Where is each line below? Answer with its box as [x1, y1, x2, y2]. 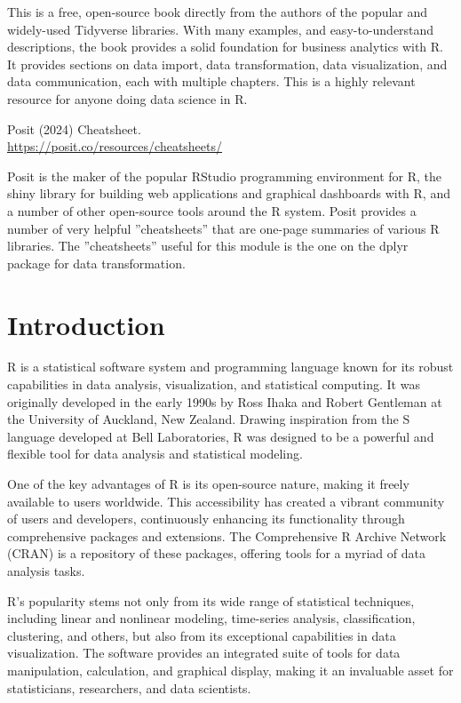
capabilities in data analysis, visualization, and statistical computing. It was [7, 375, 420, 394]
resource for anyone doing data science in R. [7, 89, 248, 108]
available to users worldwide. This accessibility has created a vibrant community [7, 491, 445, 510]
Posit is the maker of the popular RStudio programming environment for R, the [7, 166, 442, 185]
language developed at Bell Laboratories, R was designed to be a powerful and [7, 427, 434, 445]
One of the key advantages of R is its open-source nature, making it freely [7, 475, 409, 492]
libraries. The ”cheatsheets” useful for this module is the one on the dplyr [7, 236, 409, 255]
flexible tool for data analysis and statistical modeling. [7, 444, 303, 463]
